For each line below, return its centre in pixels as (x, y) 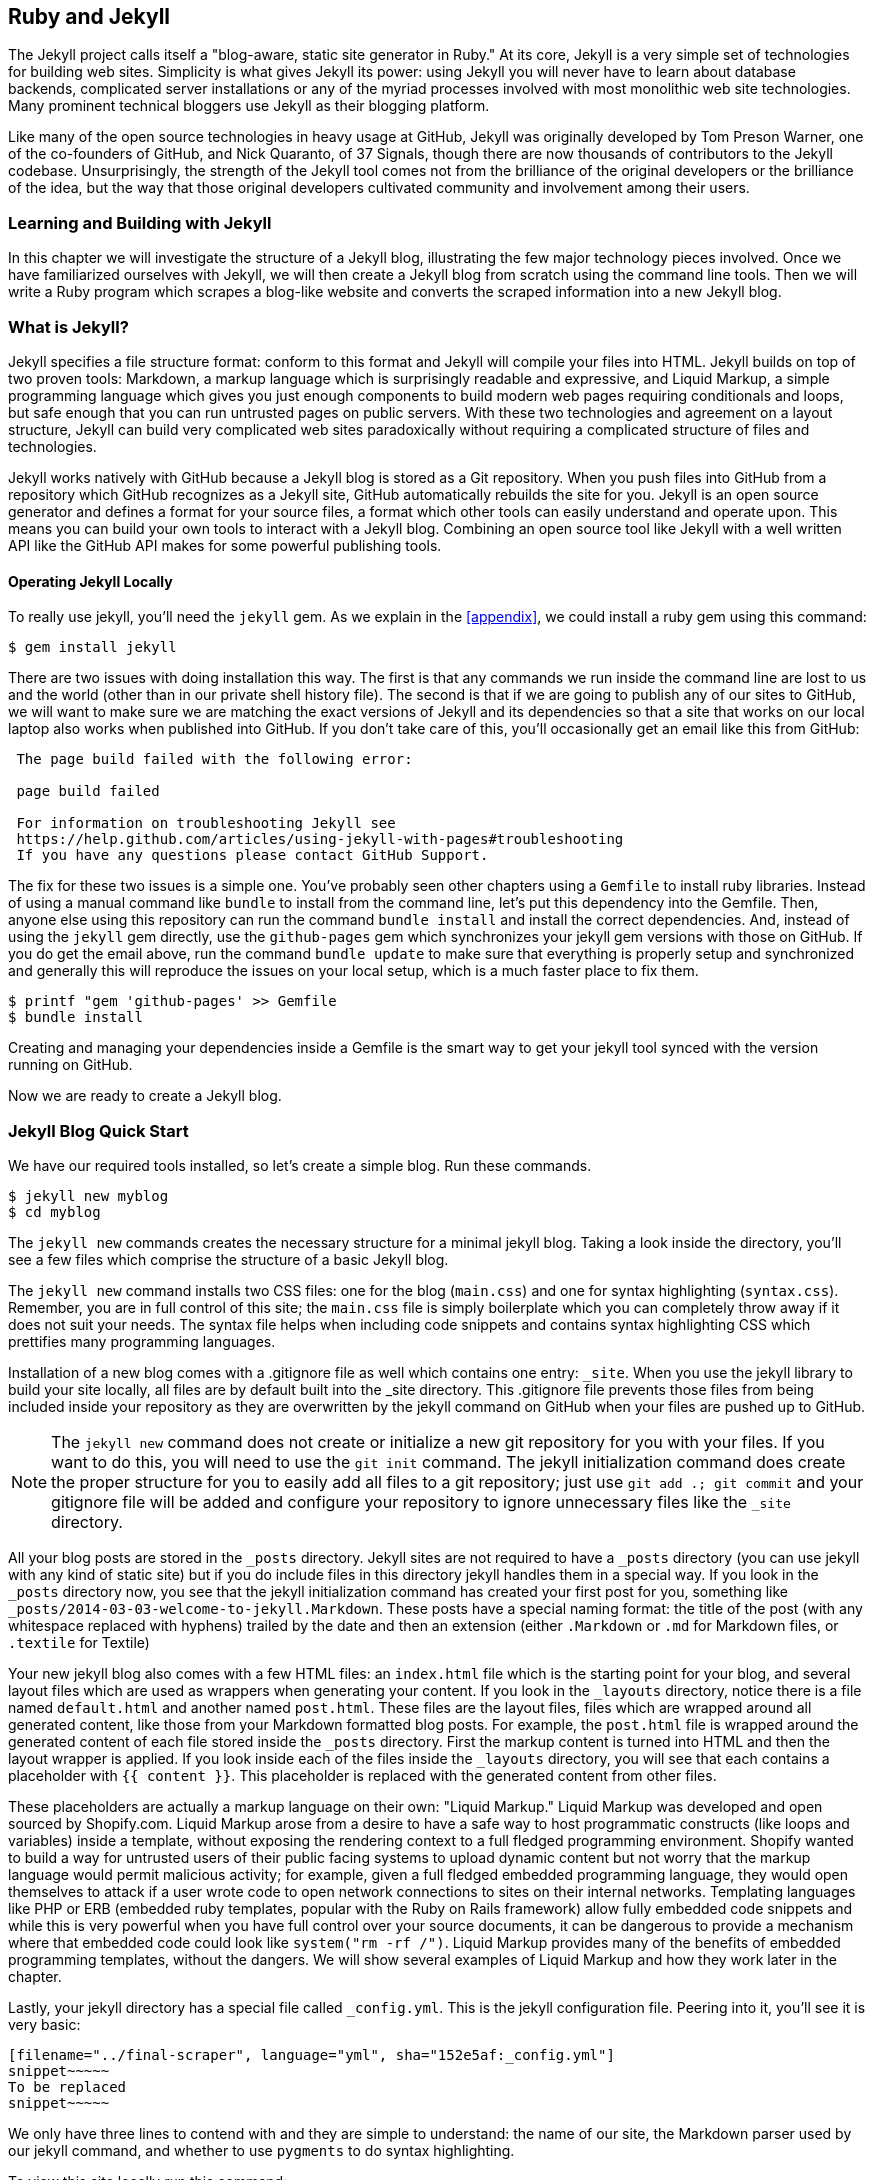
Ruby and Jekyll (89, 16)
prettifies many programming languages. (142, 1341)
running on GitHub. (70, 1065)
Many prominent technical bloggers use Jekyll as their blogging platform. (249, 106)
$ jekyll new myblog (88, 1195)
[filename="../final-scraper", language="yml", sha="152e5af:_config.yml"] (311, 2054)
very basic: (44, 2024)
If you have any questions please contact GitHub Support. (252, 855)
